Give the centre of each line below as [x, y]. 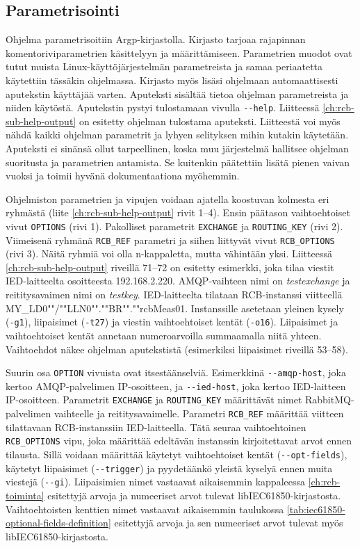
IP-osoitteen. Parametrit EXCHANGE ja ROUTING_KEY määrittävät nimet [154, 400]
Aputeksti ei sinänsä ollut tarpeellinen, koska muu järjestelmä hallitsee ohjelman [177, 148]
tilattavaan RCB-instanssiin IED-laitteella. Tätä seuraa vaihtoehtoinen [156, 427]
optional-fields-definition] [58, 523]
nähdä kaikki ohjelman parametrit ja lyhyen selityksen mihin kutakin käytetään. [177, 135]
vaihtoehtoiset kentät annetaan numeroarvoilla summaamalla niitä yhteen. [164, 335]
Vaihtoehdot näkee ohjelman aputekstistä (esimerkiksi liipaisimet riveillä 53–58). [177, 349]
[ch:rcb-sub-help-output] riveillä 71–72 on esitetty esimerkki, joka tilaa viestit [170, 267]
